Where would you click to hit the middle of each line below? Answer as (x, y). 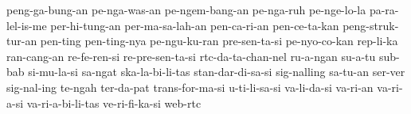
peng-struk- (371, 25)
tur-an (22, 41)
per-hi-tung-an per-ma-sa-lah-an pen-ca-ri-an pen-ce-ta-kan (195, 25)
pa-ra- (384, 9)
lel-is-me (27, 25)
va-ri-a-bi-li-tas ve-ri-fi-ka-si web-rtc (114, 103)
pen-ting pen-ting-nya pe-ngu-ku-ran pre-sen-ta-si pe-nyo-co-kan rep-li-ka (219, 41)
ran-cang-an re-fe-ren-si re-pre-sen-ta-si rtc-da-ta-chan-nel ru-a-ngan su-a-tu (191, 56)
